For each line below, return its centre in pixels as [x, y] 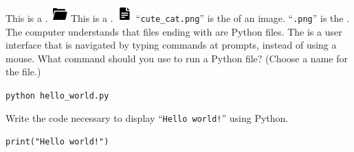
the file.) [23, 72]
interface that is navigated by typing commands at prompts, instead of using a [171, 45]
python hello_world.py [57, 96]
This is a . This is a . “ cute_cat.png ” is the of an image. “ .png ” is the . [178, 18]
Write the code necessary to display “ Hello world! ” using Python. [147, 117]
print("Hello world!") [57, 142]
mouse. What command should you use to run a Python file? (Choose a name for [177, 58]
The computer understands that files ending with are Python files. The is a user [174, 31]
